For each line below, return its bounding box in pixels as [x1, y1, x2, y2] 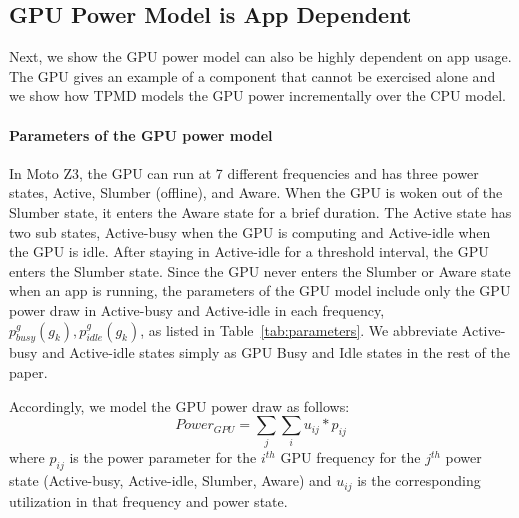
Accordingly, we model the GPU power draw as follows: [9, 395, 350, 416]
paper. [9, 361, 48, 382]
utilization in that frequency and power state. [9, 490, 288, 511]
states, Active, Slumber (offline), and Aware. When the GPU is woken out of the [9, 182, 503, 203]
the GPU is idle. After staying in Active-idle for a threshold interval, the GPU [9, 241, 489, 262]
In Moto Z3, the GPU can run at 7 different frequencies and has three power [9, 162, 479, 183]
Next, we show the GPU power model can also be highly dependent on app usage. [9, 46, 512, 67]
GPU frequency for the [280, 447, 421, 468]
